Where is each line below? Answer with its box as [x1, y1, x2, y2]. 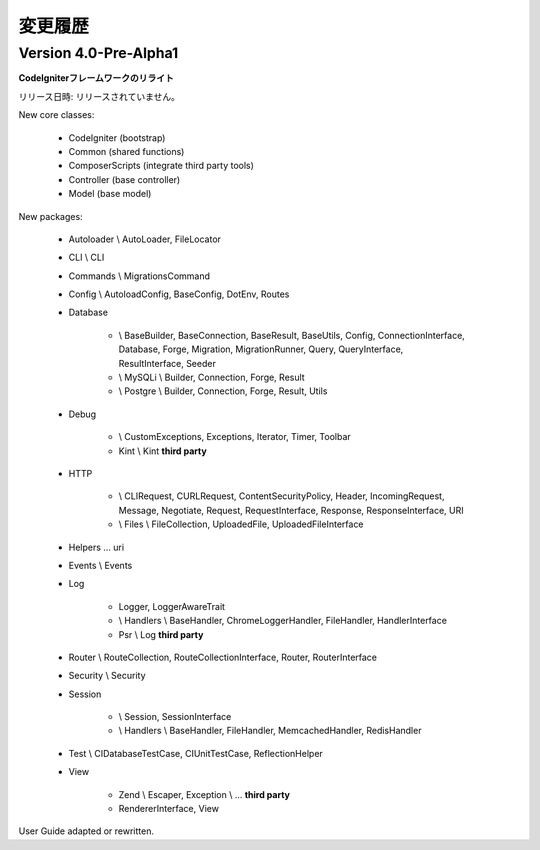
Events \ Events [68, 559, 133, 571]
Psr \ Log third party [118, 628, 204, 640]
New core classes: [18, 109, 95, 121]
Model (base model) [68, 188, 152, 200]
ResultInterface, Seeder [118, 357, 217, 369]
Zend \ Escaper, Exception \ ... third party [118, 788, 290, 800]
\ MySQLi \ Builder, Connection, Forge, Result [118, 371, 305, 384]
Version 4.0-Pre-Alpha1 [18, 44, 179, 62]
